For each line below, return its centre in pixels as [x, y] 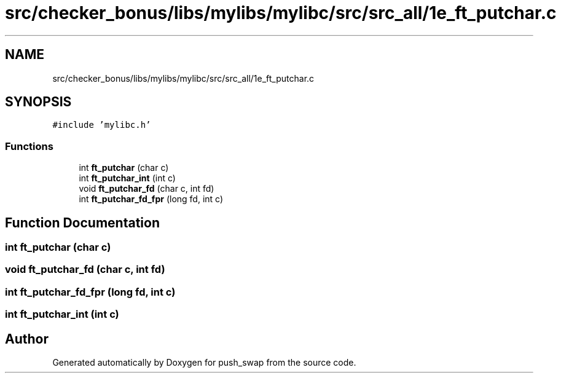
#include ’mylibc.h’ [102, 125]
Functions [29, 146]
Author [27, 339]
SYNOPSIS [38, 102]
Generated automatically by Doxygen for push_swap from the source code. [204, 362]
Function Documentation [82, 222]
